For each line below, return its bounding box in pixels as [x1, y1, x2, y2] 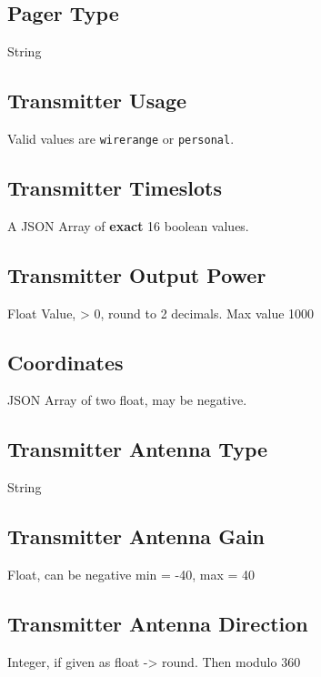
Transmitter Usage [7, 86, 187, 115]
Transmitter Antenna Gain [7, 522, 265, 551]
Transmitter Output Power [7, 260, 266, 288]
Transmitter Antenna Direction [7, 610, 308, 638]
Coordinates [7, 348, 124, 376]
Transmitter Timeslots [7, 174, 222, 202]
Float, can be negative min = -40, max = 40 [7, 565, 256, 584]
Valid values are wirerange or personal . [7, 129, 235, 147]
